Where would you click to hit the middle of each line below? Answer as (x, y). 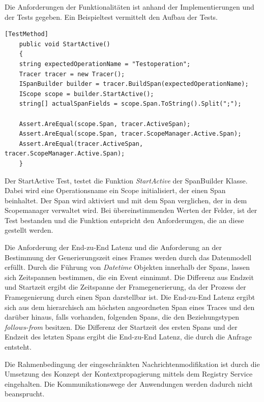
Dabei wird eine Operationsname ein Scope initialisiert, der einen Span (115, 190)
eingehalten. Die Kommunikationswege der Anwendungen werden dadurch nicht (129, 383)
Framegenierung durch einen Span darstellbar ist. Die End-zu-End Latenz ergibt (130, 297)
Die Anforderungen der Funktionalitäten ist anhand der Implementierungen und (129, 7)
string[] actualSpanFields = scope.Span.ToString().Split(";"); (130, 104)
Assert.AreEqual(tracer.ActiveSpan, (81, 144)
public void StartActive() (65, 44)
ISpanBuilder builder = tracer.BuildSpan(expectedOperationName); (134, 84)
